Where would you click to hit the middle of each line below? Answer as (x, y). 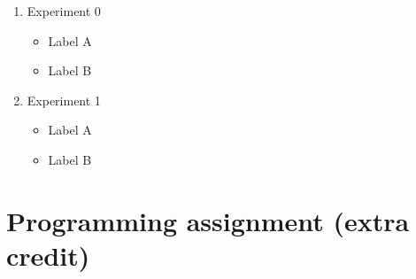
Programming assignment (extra (208, 220)
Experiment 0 (64, 11)
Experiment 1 (64, 100)
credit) (48, 255)
